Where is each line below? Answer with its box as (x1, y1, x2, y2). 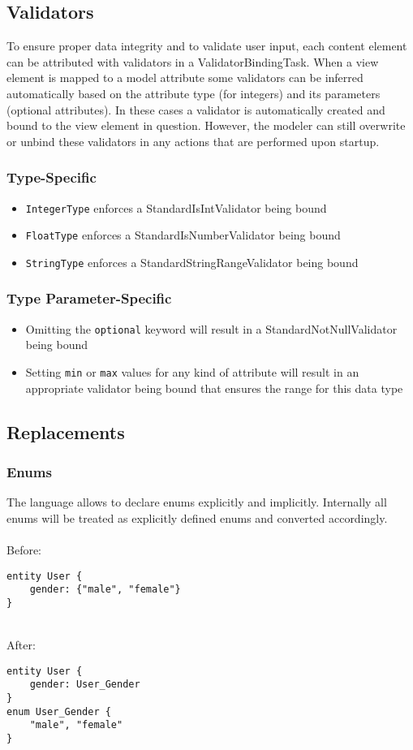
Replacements (6, 419, 125, 444)
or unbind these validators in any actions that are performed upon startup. (6, 132, 380, 149)
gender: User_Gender (29, 679, 140, 691)
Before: (6, 541, 42, 558)
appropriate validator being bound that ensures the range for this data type (25, 379, 403, 396)
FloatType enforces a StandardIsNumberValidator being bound (25, 226, 341, 244)
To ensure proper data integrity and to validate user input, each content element (6, 37, 407, 54)
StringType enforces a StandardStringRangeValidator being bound (25, 253, 359, 270)
